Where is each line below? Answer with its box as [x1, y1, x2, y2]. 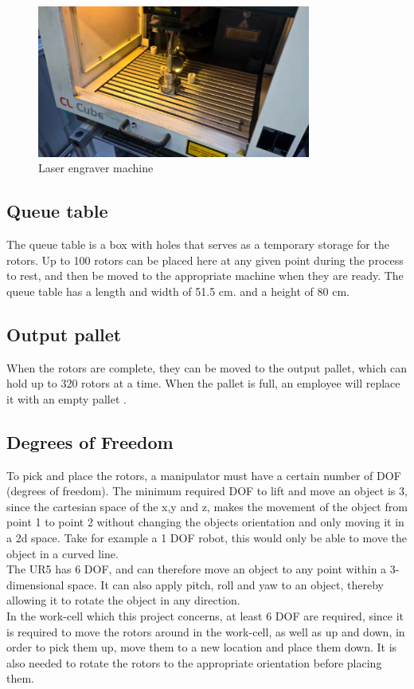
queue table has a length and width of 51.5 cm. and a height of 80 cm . [6, 282, 350, 299]
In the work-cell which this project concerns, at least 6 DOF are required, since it [6, 608, 404, 624]
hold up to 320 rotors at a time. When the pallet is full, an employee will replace [6, 375, 400, 392]
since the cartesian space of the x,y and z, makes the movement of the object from [6, 498, 408, 514]
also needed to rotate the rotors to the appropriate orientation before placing [6, 654, 382, 671]
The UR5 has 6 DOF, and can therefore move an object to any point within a [6, 561, 387, 577]
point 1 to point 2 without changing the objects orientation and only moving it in [6, 514, 404, 530]
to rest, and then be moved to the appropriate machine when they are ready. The [6, 267, 404, 284]
